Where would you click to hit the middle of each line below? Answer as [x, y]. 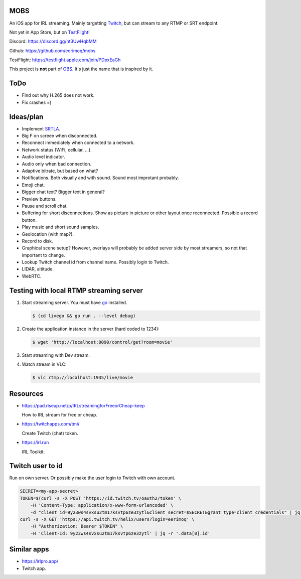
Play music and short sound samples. [60, 227]
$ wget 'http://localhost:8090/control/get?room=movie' [103, 342]
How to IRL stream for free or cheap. [60, 414]
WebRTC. [32, 276]
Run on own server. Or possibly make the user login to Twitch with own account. [92, 478]
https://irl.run [35, 443]
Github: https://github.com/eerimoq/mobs [52, 51]
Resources [26, 394]
